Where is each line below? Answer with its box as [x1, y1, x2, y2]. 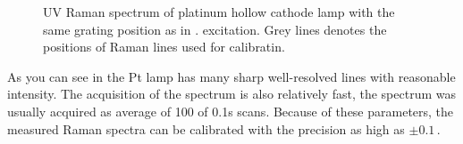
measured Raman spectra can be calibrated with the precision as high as [7, 119, 405, 138]
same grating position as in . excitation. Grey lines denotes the [43, 20, 387, 38]
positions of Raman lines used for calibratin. [43, 37, 285, 56]
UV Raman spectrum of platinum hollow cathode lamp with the [43, 3, 395, 20]
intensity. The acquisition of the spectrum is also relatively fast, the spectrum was [7, 84, 456, 103]
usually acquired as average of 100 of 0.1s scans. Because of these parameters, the [7, 101, 454, 120]
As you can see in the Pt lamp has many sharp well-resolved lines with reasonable [7, 67, 456, 85]
